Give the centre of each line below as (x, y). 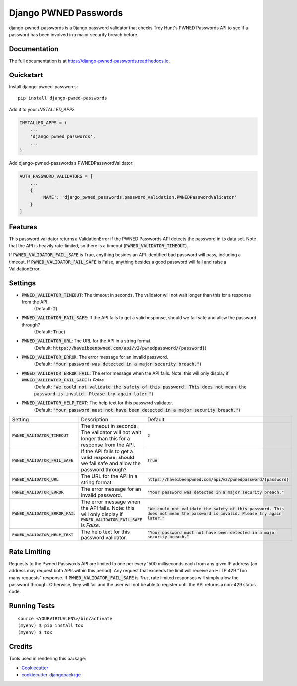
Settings (23, 283)
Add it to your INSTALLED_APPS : (43, 109)
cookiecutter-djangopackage (51, 675)
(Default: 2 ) (46, 308)
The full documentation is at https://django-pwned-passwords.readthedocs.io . (90, 61)
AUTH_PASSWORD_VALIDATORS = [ (56, 177)
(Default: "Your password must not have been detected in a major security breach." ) (137, 410)
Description (95, 420)
